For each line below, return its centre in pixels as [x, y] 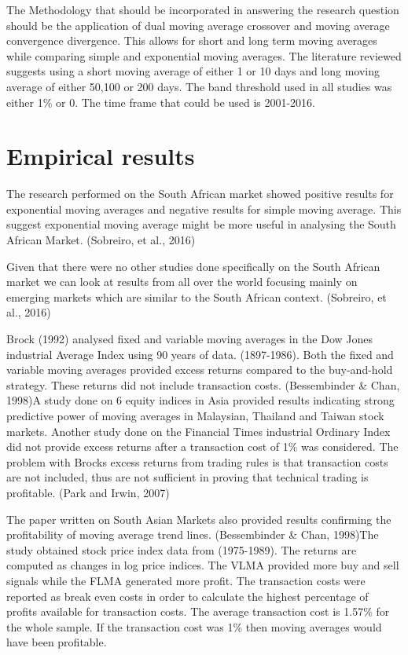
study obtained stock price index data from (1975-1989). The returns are [182, 549]
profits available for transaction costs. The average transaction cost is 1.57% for [198, 611]
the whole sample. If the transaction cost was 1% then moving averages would [194, 626]
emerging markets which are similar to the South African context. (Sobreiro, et [197, 296]
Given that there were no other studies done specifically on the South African [193, 266]
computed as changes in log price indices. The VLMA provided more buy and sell [203, 565]
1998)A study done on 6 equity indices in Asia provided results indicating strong [200, 400]
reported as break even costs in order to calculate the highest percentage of [187, 596]
